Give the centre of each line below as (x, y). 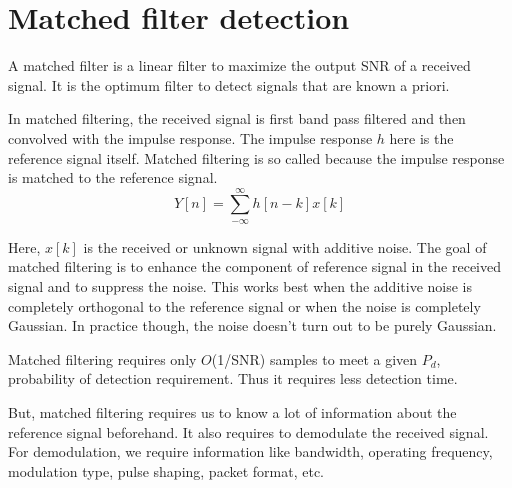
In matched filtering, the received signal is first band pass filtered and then (237, 118)
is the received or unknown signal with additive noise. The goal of (285, 246)
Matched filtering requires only (102, 358)
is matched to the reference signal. (113, 177)
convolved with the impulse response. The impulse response (190, 137)
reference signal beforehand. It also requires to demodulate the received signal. (248, 431)
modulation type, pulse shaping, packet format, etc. (166, 470)
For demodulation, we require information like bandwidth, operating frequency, (250, 451)
